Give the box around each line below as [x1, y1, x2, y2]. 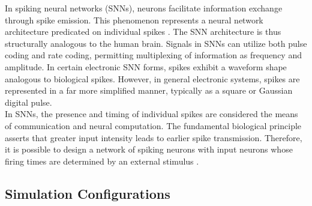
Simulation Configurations [5, 184, 170, 202]
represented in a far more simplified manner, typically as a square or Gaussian [5, 84, 293, 97]
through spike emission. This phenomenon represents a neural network [5, 13, 263, 26]
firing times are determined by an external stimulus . [5, 154, 199, 167]
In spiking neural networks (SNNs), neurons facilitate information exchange [5, 2, 283, 14]
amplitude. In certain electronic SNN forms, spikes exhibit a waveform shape [5, 60, 287, 73]
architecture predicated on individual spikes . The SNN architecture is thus [5, 25, 281, 38]
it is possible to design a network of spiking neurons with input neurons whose [5, 143, 293, 156]
